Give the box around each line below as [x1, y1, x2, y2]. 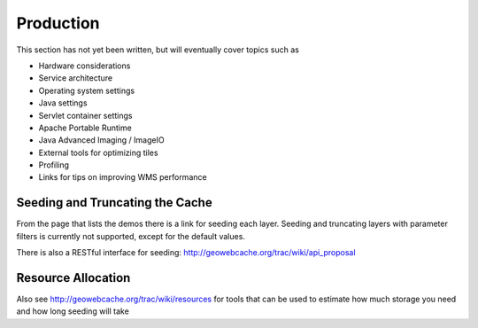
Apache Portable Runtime [38, 122, 132, 133]
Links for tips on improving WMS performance [38, 172, 207, 183]
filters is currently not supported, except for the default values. [16, 230, 245, 241]
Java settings [38, 98, 88, 108]
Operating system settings [38, 85, 135, 96]
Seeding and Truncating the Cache [16, 195, 212, 210]
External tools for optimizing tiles [38, 147, 158, 158]
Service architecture [38, 73, 113, 83]
